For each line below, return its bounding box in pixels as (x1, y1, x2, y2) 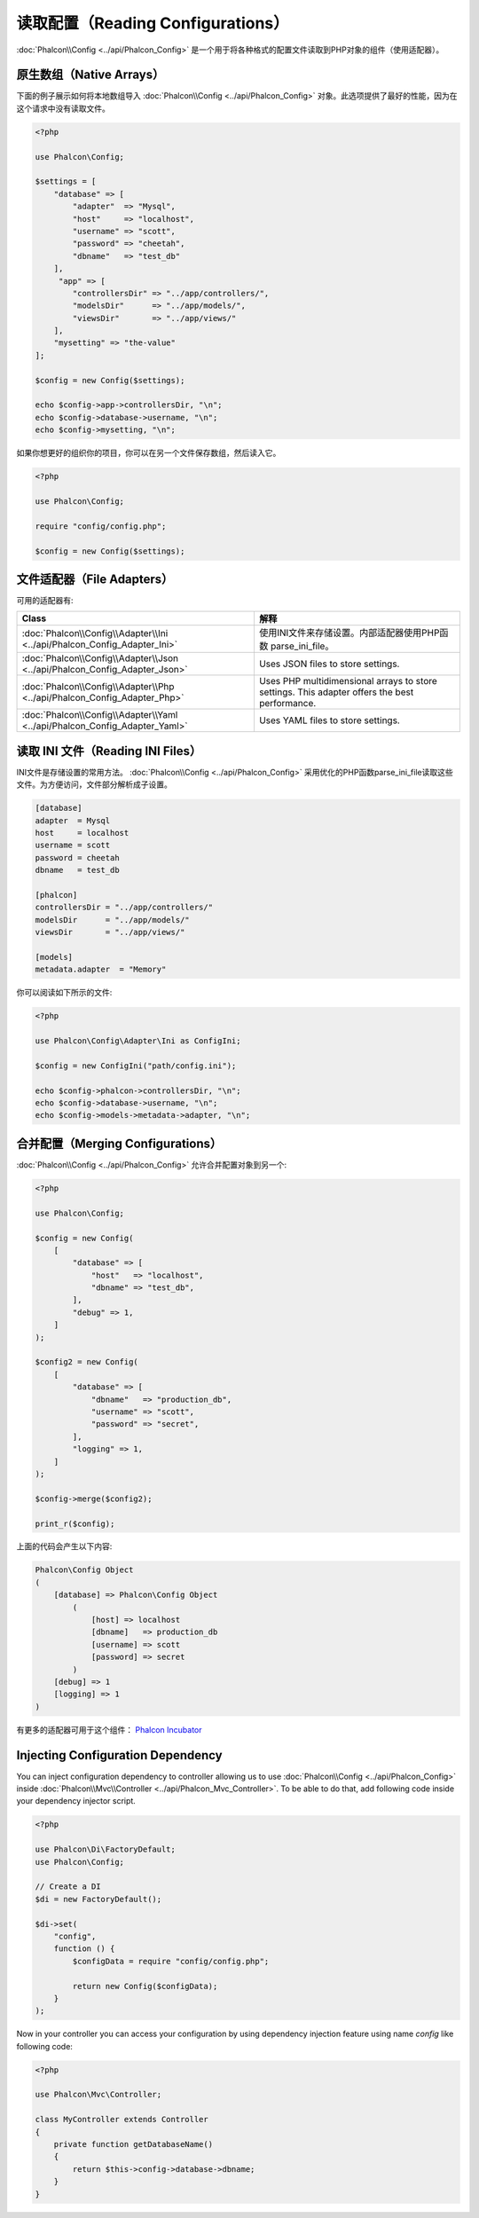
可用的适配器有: (16, 595, 75, 606)
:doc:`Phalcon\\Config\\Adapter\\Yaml (21, 709, 178, 721)
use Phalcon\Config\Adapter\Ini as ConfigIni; (35, 1036, 241, 1046)
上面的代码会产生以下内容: (16, 1541, 113, 1552)
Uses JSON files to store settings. (258, 657, 400, 670)
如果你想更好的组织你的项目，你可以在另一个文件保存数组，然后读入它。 (16, 448, 281, 459)
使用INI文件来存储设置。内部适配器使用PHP (258, 626, 440, 639)
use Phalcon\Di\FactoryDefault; (35, 1844, 177, 1854)
